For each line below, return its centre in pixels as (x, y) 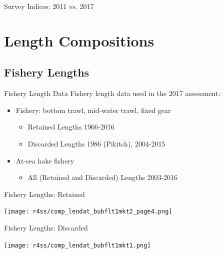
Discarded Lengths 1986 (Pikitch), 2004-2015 (96, 143)
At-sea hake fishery (45, 160)
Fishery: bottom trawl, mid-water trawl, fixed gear (93, 110)
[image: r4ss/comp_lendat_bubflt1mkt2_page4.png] (88, 212)
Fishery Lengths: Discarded (46, 227)
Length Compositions (79, 40)
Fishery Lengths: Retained (44, 194)
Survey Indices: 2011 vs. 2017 (49, 6)
